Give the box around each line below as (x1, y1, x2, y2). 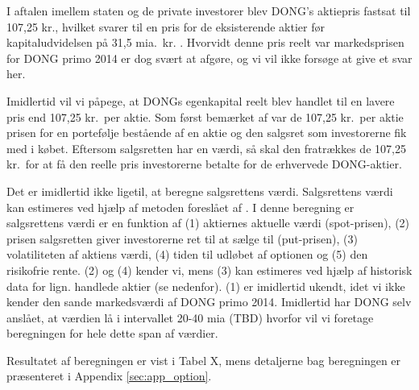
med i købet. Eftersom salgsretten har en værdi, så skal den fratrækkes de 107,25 (6, 139, 406, 156)
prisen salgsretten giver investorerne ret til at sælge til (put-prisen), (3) (6, 230, 358, 247)
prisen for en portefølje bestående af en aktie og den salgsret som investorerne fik (6, 124, 407, 141)
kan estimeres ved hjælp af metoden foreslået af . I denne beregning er (6, 198, 355, 215)
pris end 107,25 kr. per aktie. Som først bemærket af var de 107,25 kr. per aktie (6, 108, 404, 125)
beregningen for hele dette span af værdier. (6, 325, 218, 342)
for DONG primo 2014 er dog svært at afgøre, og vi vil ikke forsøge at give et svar (6, 49, 413, 66)
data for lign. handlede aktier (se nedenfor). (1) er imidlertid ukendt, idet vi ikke (6, 277, 405, 294)
